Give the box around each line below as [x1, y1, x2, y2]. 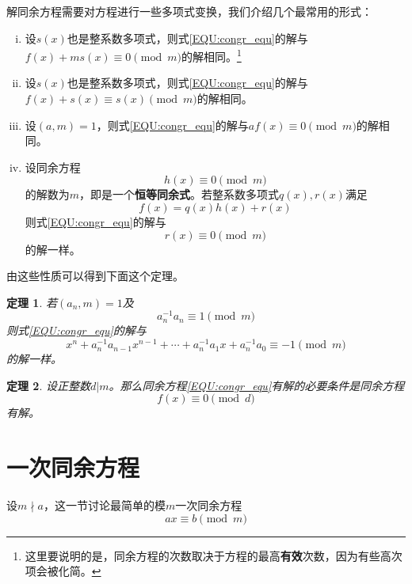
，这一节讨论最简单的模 [43, 497, 166, 514]
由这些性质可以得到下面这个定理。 [6, 267, 184, 284]
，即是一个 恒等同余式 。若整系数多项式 [79, 186, 280, 203]
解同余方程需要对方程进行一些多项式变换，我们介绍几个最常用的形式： [6, 3, 372, 19]
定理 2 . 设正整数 [6, 377, 90, 393]
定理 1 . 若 [6, 294, 57, 310]
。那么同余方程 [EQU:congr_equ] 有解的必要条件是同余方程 [109, 377, 405, 393]
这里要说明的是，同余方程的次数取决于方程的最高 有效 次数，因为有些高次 [25, 547, 402, 563]
